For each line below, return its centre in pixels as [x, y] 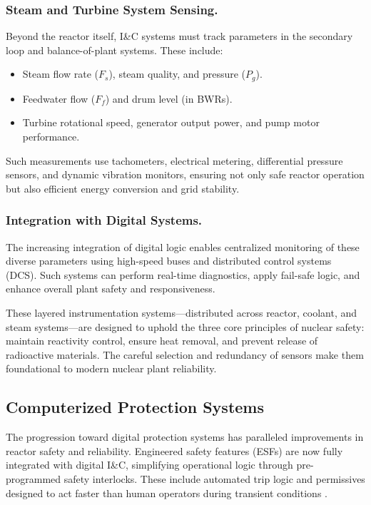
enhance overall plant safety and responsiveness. [111, 289]
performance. [51, 137]
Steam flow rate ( [60, 74]
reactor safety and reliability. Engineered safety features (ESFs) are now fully [174, 450]
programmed [34, 478]
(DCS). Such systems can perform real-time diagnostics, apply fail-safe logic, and [183, 274]
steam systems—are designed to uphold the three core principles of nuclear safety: [185, 326]
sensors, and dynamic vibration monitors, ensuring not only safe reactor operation [185, 174]
